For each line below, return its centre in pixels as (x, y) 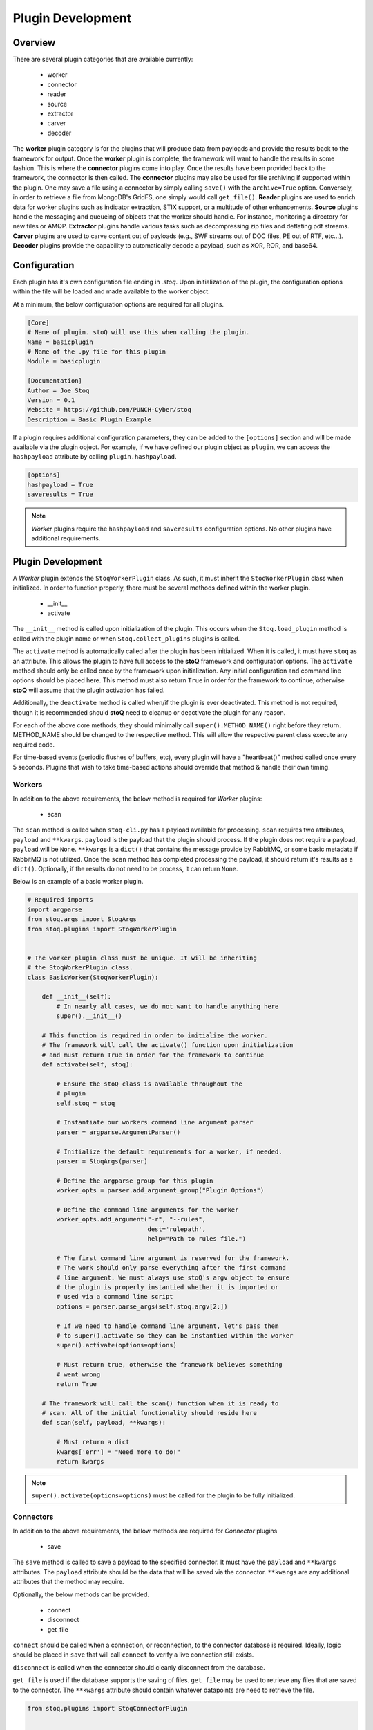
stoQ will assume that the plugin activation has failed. (89, 690)
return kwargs (80, 1462)
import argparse (55, 909)
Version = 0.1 (51, 400)
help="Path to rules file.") (197, 1239)
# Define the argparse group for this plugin (135, 1181)
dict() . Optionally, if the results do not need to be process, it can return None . (125, 869)
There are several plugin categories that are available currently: (103, 60)
